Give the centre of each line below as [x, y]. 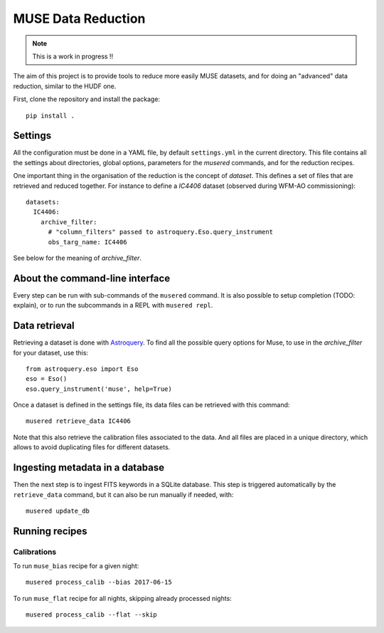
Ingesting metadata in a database [89, 467]
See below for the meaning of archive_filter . [78, 258]
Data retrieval [44, 326]
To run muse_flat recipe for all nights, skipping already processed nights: [123, 598]
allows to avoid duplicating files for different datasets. [92, 447]
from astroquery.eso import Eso [82, 369]
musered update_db [58, 511]
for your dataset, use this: [51, 352]
